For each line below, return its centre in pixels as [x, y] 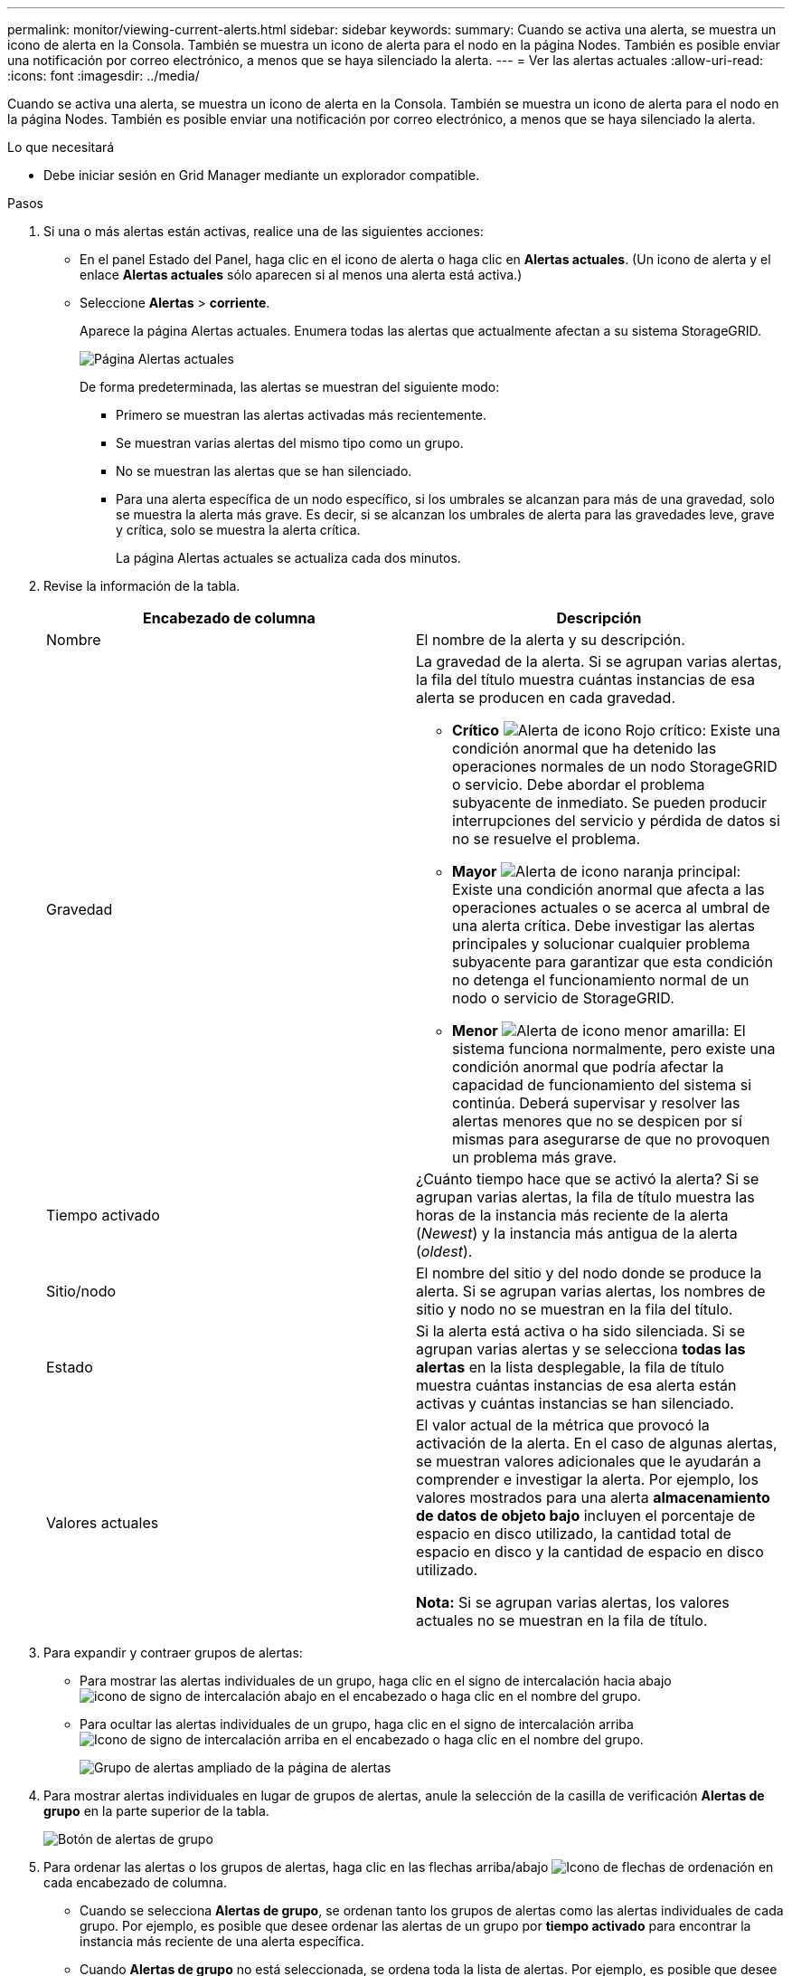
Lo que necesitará [61, 147]
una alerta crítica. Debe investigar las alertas [603, 926]
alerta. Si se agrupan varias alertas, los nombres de [591, 1291]
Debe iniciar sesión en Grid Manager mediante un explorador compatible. [262, 175]
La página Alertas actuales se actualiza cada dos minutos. [288, 558]
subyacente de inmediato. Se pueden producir [610, 803]
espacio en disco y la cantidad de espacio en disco [590, 1552]
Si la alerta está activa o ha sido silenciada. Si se [580, 1331]
